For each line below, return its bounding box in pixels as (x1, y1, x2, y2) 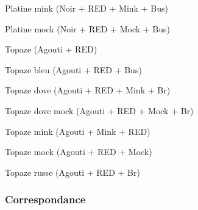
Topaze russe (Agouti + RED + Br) (5, 165, 140, 178)
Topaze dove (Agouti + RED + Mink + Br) (5, 84, 171, 96)
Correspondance (5, 192, 86, 207)
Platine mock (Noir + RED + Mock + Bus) (5, 22, 170, 35)
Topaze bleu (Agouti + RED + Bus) (5, 63, 142, 76)
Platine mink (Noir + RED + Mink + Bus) (5, 2, 168, 14)
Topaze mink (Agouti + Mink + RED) (5, 125, 150, 137)
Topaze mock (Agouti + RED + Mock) (5, 145, 152, 158)
